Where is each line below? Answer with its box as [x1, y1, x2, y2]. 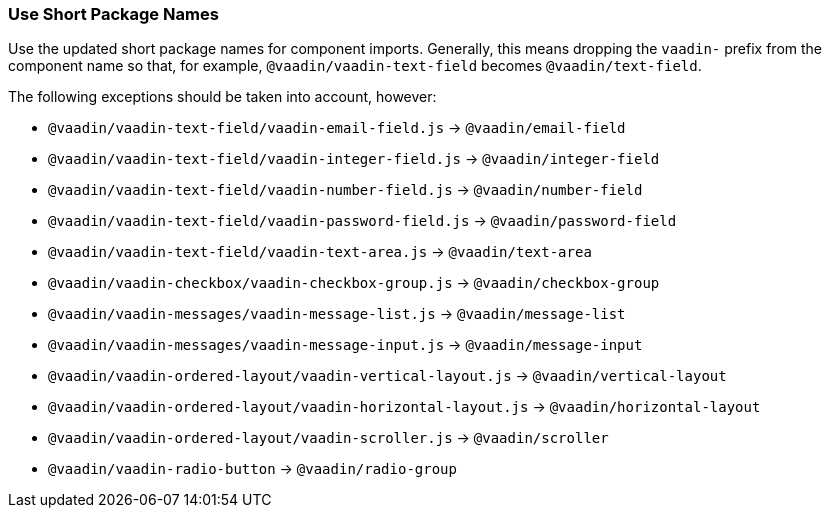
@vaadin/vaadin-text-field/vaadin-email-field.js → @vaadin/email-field [48, 119, 626, 137]
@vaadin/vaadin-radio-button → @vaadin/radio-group [48, 460, 457, 478]
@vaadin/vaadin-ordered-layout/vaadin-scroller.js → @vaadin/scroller [48, 429, 609, 447]
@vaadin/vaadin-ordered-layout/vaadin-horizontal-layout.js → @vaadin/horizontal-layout [48, 398, 761, 416]
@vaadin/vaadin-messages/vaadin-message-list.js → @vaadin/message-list [48, 305, 626, 323]
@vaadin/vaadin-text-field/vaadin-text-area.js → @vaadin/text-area [48, 243, 592, 261]
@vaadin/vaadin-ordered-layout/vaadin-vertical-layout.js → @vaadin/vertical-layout [48, 367, 727, 385]
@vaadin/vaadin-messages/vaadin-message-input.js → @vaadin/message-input [48, 336, 643, 354]
